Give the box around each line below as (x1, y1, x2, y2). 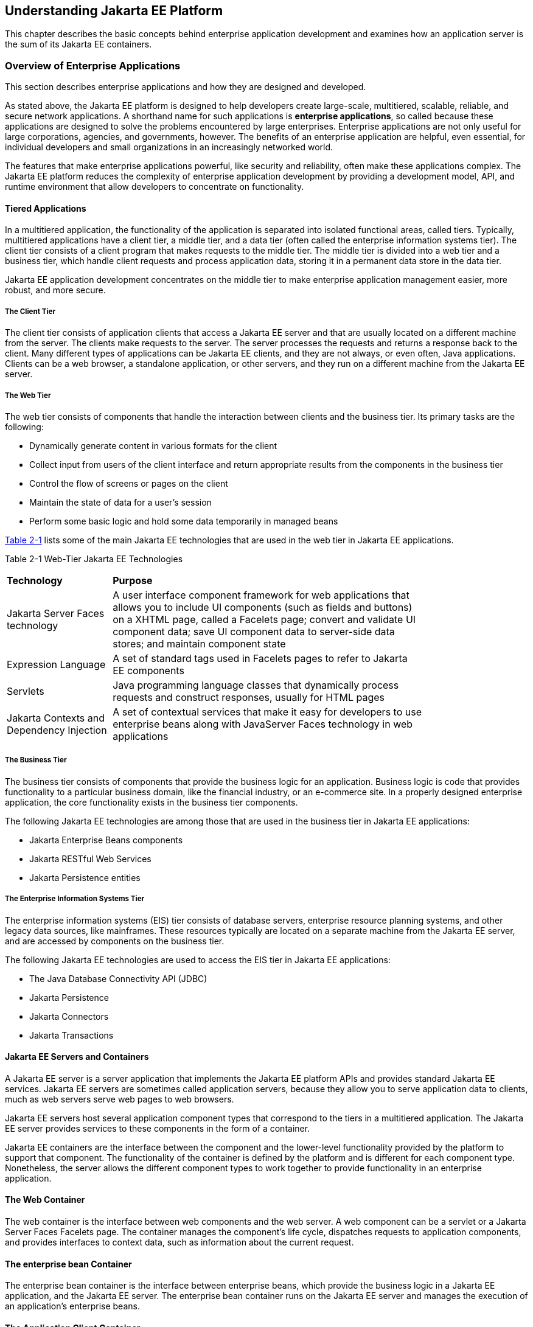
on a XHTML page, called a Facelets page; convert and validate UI (113, 613, 416, 625)
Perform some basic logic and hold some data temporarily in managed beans (29, 515, 338, 526)
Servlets (7, 684, 44, 697)
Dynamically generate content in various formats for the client (29, 440, 277, 451)
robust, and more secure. (5, 285, 106, 296)
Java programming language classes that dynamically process (113, 678, 399, 691)
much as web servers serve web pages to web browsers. (5, 1093, 234, 1104)
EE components (113, 664, 184, 677)
